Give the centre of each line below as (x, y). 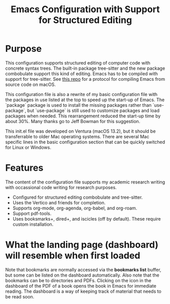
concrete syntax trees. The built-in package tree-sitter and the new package (85, 68)
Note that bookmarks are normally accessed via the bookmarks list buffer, (83, 269)
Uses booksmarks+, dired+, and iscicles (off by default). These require (87, 219)
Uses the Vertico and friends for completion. (59, 202)
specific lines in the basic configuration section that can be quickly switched (85, 142)
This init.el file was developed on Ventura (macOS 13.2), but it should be (80, 131)
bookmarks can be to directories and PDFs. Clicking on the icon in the (78, 280)
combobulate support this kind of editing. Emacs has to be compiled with (82, 73)
